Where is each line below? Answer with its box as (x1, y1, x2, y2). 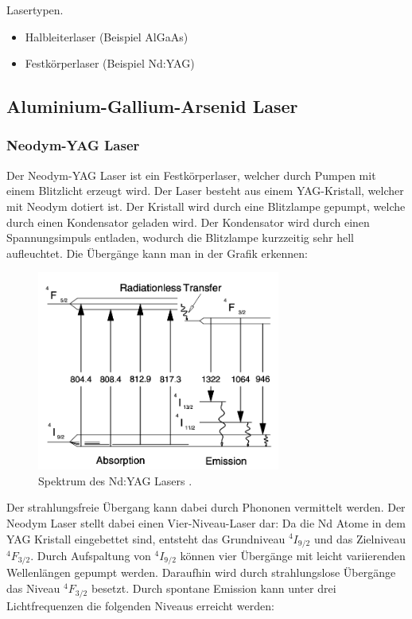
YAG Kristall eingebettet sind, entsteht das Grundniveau (6, 530, 286, 547)
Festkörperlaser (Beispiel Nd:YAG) (25, 55, 195, 72)
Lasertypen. (6, 2, 64, 18)
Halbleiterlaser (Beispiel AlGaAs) (25, 28, 189, 45)
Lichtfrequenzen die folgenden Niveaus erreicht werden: (6, 597, 274, 613)
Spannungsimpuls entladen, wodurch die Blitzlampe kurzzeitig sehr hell (6, 229, 354, 246)
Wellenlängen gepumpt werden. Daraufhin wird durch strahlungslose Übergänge (6, 564, 396, 581)
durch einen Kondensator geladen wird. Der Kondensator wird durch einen (6, 213, 370, 230)
